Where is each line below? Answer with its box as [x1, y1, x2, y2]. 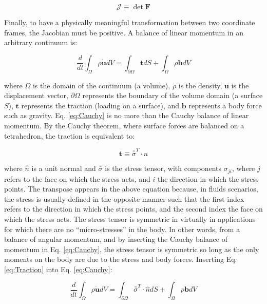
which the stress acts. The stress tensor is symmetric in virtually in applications [4, 213, 256, 224]
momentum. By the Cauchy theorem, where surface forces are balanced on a [4, 120, 244, 130]
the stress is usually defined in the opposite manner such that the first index [4, 193, 244, 204]
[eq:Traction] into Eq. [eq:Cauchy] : [4, 263, 112, 274]
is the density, [178, 80, 222, 90]
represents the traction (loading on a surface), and [21, 100, 180, 110]
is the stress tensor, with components [105, 163, 222, 174]
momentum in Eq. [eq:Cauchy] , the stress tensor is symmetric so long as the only [4, 243, 259, 254]
